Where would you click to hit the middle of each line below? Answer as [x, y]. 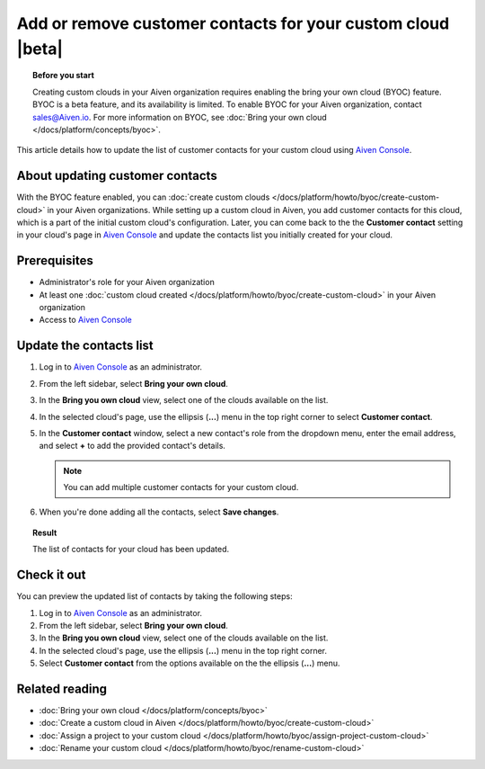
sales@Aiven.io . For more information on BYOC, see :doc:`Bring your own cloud [180, 117]
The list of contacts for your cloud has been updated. [131, 550]
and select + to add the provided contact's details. [132, 446]
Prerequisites [55, 261]
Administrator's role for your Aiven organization [127, 282]
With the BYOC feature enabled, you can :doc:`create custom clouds [143, 197]
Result [45, 532]
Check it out [51, 575]
